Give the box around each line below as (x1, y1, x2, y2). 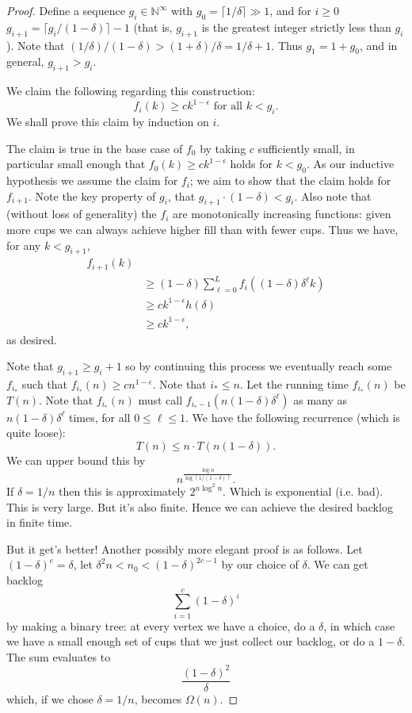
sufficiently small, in (257, 140, 355, 156)
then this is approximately (58, 483, 186, 499)
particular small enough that (6, 155, 146, 172)
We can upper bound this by (6, 451, 146, 468)
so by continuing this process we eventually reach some (125, 358, 392, 374)
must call (138, 391, 183, 408)
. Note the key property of (29, 187, 156, 204)
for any (6, 236, 41, 253)
